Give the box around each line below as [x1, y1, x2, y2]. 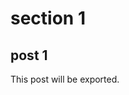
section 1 [10, 7, 86, 30]
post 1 [10, 47, 48, 64]
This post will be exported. [10, 73, 120, 85]
